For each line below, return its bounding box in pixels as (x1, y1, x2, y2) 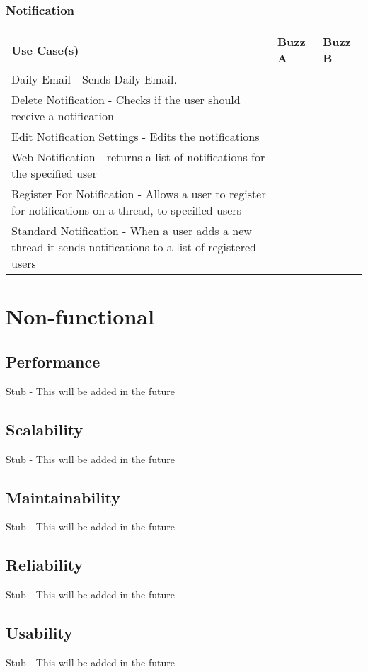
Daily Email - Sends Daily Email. (11, 71, 177, 88)
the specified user (11, 165, 97, 182)
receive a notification (11, 108, 114, 125)
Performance (6, 350, 100, 372)
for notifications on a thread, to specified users (11, 202, 241, 219)
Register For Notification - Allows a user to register (11, 186, 266, 203)
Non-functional (6, 302, 154, 331)
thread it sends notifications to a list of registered (11, 239, 256, 256)
